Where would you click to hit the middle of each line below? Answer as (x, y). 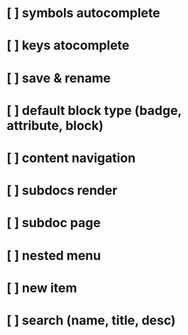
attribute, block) (55, 125)
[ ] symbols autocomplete (83, 13)
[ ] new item (42, 288)
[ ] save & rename (59, 78)
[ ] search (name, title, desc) (91, 320)
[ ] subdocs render (62, 191)
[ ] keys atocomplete (68, 46)
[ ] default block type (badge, (94, 110)
